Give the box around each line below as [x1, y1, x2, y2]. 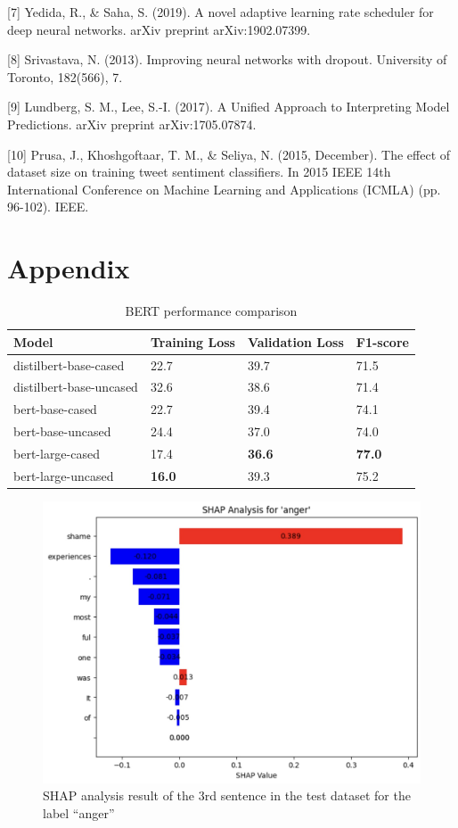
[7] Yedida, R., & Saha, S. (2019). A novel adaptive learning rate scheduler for [7, 3, 434, 21]
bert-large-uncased [13, 466, 114, 484]
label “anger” [43, 803, 115, 822]
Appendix [7, 250, 130, 286]
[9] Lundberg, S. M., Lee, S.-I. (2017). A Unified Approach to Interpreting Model [7, 97, 450, 116]
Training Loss [150, 332, 235, 351]
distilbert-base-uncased [13, 377, 138, 396]
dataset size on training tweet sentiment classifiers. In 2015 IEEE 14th [7, 162, 391, 181]
